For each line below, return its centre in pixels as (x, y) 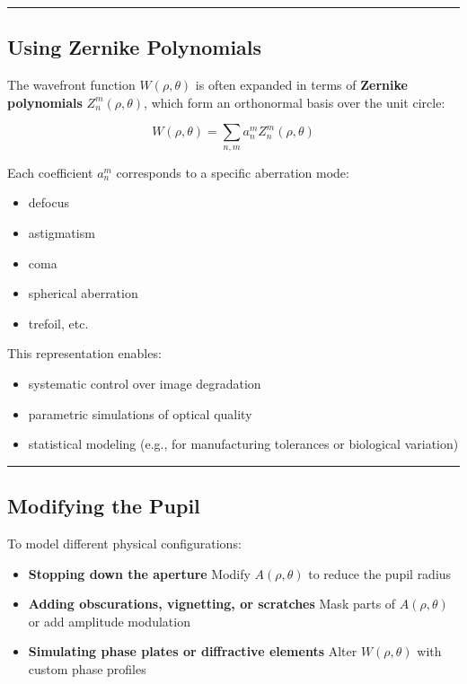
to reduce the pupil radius (380, 573)
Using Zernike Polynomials (135, 47)
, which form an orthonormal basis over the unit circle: (295, 102)
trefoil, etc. (58, 323)
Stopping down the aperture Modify (139, 573)
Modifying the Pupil (104, 506)
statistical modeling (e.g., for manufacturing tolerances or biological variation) (243, 444)
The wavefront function (71, 85)
